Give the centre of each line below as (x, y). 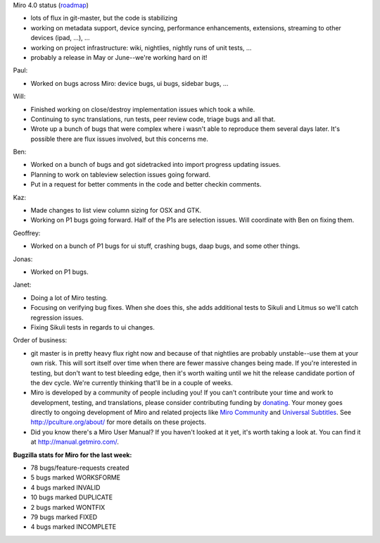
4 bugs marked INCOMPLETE (74, 527)
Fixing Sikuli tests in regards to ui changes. (93, 327)
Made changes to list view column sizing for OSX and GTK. (116, 211)
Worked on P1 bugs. (60, 272)
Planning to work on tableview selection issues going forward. (121, 174)
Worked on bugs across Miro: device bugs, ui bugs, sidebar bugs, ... (129, 83)
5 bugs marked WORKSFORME (76, 478)
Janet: (22, 285)
